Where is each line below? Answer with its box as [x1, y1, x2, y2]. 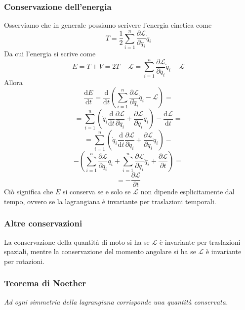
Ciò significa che [4, 186, 53, 197]
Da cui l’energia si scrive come [4, 48, 96, 58]
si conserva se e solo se [62, 186, 131, 197]
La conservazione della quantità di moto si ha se [4, 236, 150, 247]
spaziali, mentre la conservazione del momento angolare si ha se [4, 246, 196, 257]
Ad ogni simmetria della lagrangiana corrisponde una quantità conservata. [4, 296, 228, 307]
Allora [4, 77, 23, 87]
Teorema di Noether [4, 277, 86, 289]
